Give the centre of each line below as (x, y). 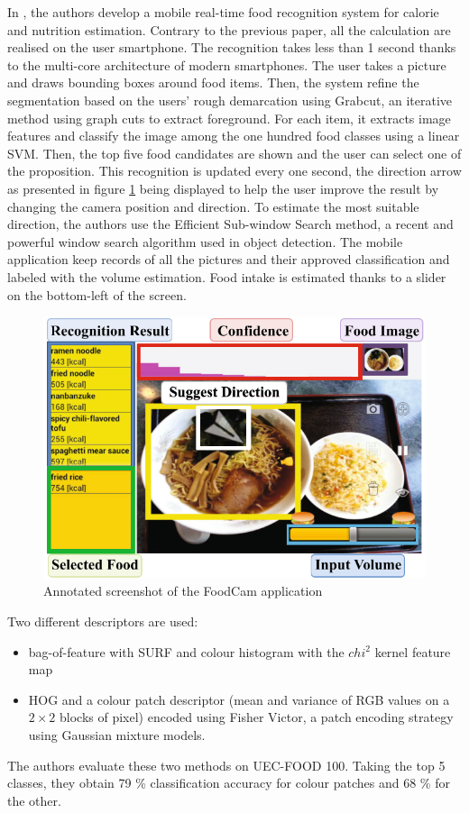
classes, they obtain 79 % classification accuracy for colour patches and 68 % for (229, 783)
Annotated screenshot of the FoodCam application (183, 591)
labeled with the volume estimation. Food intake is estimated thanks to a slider (227, 276)
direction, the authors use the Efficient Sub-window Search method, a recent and (230, 224)
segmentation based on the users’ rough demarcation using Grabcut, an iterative (230, 100)
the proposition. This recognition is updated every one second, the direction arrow (234, 171)
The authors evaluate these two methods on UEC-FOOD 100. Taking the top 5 (226, 765)
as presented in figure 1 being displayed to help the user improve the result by (223, 188)
